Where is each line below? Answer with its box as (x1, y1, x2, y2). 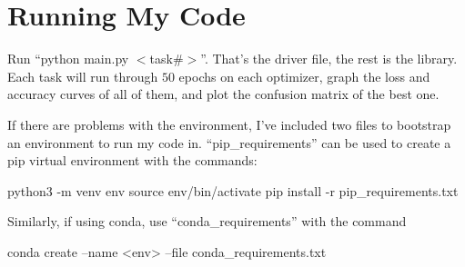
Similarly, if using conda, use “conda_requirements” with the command (7, 212, 407, 231)
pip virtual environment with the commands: (7, 151, 258, 170)
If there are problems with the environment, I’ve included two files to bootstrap (7, 114, 451, 133)
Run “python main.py (7, 49, 129, 68)
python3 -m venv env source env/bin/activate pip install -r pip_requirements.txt (7, 181, 459, 200)
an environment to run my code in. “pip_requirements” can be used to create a (7, 133, 451, 152)
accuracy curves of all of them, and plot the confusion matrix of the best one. (7, 84, 440, 104)
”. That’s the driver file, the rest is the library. (200, 49, 458, 68)
